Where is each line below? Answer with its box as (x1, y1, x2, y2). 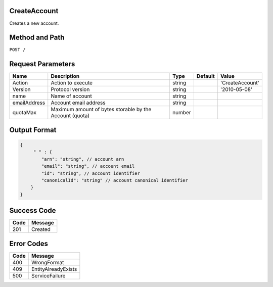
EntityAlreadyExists (31, 265, 77, 272)
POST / (9, 47, 26, 53)
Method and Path (9, 33, 65, 42)
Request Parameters (9, 60, 75, 68)
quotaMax (12, 109, 37, 116)
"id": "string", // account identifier (41, 170, 140, 176)
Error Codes (9, 239, 48, 248)
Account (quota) (51, 112, 90, 119)
